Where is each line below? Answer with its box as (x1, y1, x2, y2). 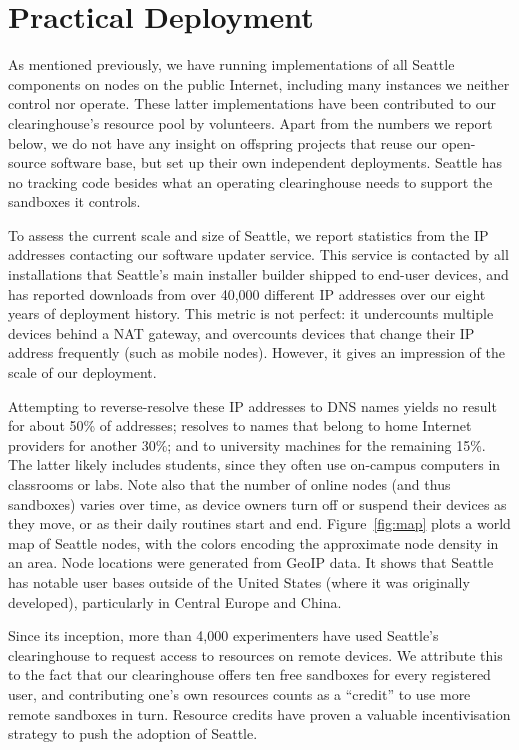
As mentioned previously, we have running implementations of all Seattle (8, 54, 455, 75)
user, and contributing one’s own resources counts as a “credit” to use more (8, 683, 471, 704)
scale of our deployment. (8, 362, 157, 383)
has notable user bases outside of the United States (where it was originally (8, 571, 470, 592)
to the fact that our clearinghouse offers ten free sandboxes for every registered (8, 664, 491, 685)
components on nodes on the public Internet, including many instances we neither (8, 73, 510, 94)
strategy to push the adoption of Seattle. (8, 723, 258, 744)
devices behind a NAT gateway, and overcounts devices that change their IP (8, 322, 475, 343)
